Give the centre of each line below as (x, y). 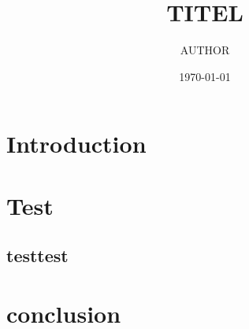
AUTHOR (205, 50)
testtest (37, 255)
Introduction (76, 144)
